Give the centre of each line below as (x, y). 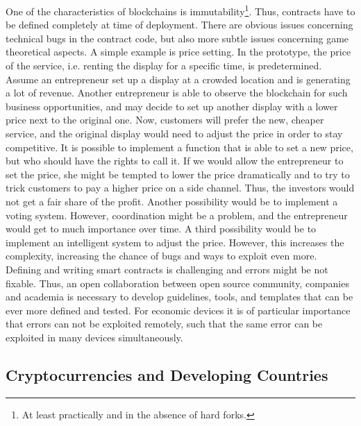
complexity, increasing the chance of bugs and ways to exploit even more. (161, 256)
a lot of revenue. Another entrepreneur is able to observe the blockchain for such (177, 93)
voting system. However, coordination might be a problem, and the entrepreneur (177, 215)
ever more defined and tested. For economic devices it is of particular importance (178, 310)
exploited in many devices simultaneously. (94, 337)
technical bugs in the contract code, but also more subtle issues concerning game (177, 38)
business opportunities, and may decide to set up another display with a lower (172, 106)
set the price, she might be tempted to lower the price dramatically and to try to (178, 174)
